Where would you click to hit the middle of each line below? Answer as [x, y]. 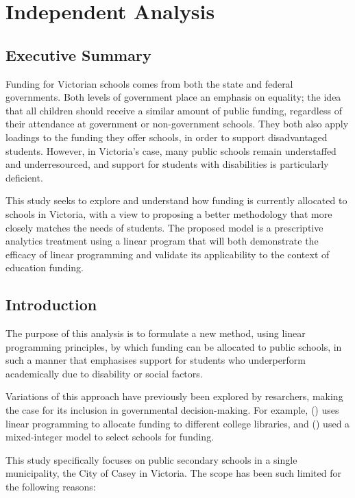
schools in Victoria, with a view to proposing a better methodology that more [169, 213]
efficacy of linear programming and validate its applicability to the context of [168, 254]
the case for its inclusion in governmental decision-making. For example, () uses [172, 410]
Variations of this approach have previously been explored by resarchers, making [174, 396]
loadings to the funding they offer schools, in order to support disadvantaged [167, 137]
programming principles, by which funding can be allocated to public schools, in [174, 346]
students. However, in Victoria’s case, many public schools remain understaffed [171, 150]
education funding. [45, 267]
